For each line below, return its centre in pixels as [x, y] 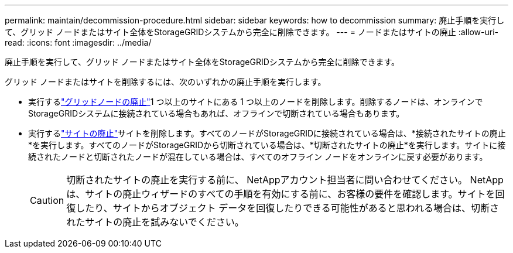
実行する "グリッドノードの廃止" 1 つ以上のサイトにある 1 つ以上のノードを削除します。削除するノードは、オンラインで [256, 102]
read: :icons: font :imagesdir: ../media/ [78, 42]
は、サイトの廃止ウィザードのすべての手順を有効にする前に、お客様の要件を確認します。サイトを [281, 194]
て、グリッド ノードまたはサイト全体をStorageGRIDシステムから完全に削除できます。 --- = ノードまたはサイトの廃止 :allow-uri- [252, 32]
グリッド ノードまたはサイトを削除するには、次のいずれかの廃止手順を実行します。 [165, 82]
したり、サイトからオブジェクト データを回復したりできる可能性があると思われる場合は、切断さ [288, 208]
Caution [47, 200]
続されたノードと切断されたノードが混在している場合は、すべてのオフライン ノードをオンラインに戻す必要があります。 [258, 157]
